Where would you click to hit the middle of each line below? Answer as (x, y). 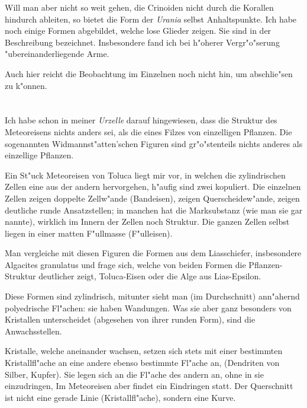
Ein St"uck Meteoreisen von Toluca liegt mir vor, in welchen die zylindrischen (145, 175)
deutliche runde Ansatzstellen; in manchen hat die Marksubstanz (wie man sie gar (154, 210)
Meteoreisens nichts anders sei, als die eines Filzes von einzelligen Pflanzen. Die (148, 131)
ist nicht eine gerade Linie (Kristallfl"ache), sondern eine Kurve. (120, 397)
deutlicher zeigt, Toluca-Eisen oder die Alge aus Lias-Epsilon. (150, 276)
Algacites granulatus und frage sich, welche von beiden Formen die (125, 264)
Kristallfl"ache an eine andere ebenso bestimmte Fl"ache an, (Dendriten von (142, 363)
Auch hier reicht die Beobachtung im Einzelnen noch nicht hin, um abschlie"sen (149, 73)
